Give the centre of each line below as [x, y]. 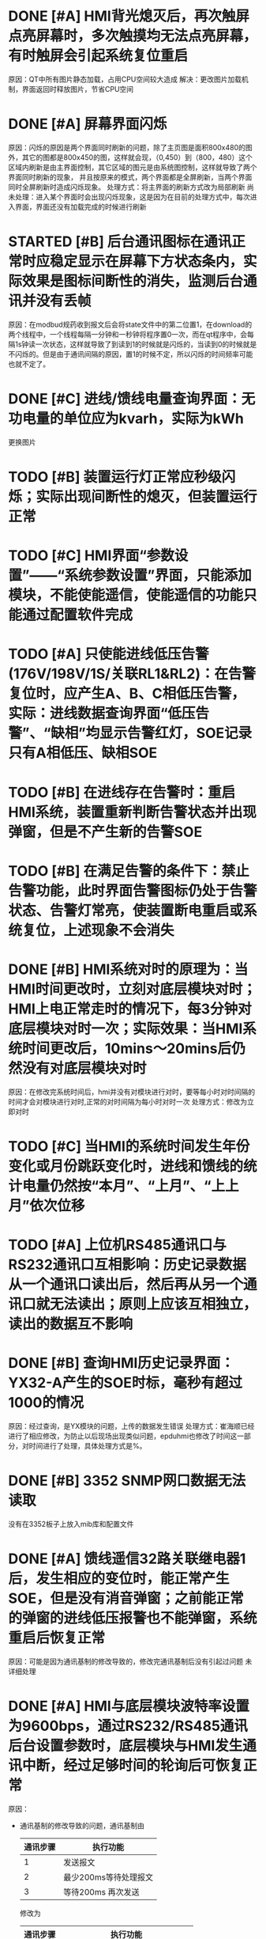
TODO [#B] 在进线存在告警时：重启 [122, 792]
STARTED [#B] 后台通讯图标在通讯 [120, 242]
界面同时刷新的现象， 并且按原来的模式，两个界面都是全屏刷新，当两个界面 [130, 177]
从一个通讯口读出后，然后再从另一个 [126, 1284]
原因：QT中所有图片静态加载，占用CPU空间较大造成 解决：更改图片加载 [125, 79]
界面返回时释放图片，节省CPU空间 [78, 89]
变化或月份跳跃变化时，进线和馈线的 [126, 1166]
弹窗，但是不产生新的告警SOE [105, 832]
